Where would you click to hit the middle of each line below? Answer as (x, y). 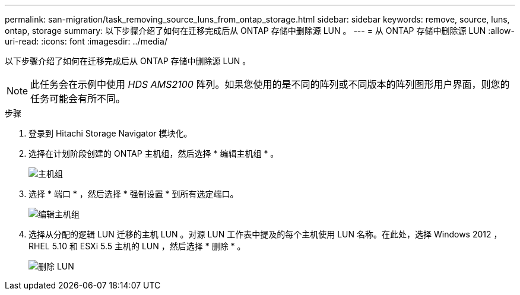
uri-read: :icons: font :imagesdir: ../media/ (86, 41)
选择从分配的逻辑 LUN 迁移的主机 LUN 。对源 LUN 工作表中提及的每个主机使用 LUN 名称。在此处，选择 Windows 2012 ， (265, 234)
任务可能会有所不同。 (78, 99)
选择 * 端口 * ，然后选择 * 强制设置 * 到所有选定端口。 (134, 194)
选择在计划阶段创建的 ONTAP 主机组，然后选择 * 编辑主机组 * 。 (154, 153)
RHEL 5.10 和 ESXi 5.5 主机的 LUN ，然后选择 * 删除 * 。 (137, 246)
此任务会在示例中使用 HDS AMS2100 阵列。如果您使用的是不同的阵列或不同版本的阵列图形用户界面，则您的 (270, 84)
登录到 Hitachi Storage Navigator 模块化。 (110, 133)
